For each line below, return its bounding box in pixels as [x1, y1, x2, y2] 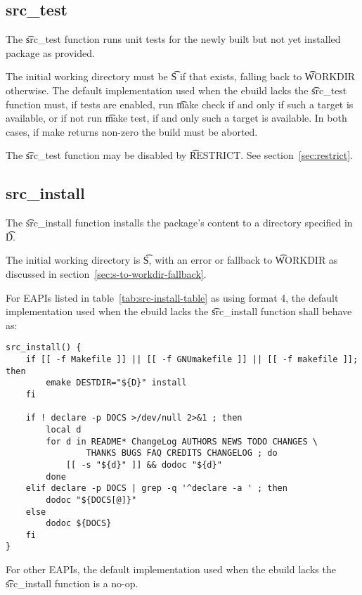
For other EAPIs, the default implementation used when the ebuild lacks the [6, 562, 336, 577]
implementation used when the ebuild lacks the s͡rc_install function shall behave [6, 304, 352, 319]
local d [46, 424, 82, 435]
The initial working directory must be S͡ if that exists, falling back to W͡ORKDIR [6, 69, 356, 84]
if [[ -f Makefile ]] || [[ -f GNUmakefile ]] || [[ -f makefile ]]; [25, 354, 358, 364]
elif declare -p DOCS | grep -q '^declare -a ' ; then [25, 483, 287, 494]
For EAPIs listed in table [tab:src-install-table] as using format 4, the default [6, 290, 339, 305]
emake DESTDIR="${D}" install [46, 378, 187, 388]
